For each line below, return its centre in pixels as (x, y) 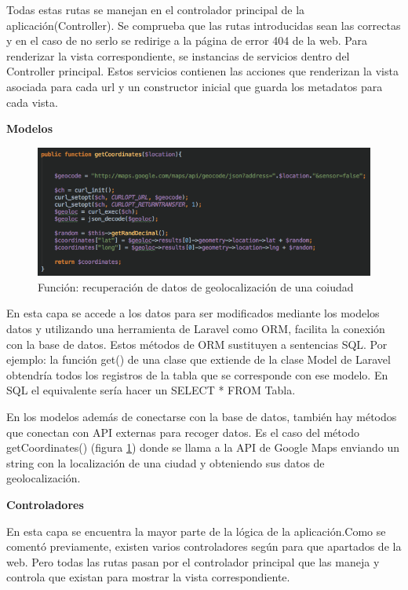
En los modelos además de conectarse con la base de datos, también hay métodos (202, 416)
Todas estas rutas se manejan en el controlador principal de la (156, 9)
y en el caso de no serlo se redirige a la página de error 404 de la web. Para (187, 40)
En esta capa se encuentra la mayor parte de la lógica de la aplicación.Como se (196, 531)
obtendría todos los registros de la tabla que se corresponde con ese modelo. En (197, 374)
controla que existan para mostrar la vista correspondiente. (148, 577)
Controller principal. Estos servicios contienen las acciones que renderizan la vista (202, 71)
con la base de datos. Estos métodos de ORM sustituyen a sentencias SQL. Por (197, 344)
